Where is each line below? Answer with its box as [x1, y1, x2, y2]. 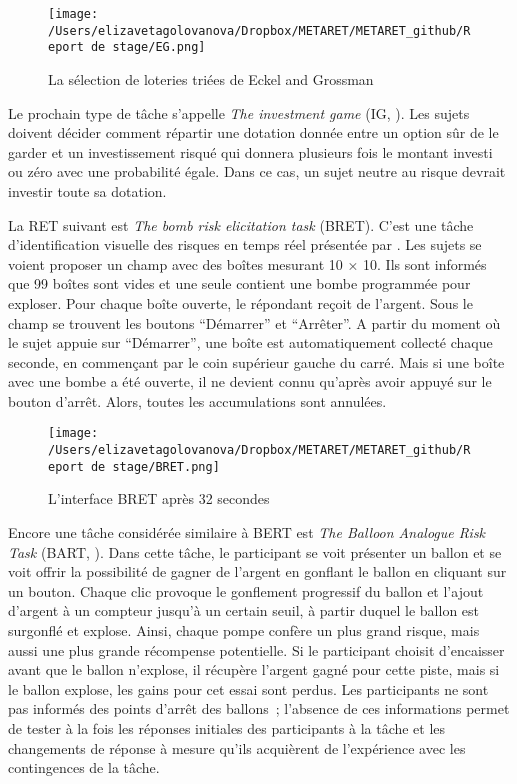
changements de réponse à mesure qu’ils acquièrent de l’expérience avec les [8, 737, 466, 758]
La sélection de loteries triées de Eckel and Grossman [48, 68, 374, 89]
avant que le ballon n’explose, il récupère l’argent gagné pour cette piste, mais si [8, 659, 500, 680]
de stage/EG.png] [90, 40, 206, 55]
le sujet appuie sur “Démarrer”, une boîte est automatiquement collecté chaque [8, 332, 493, 353]
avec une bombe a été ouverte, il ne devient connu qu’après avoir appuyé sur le [8, 371, 492, 392]
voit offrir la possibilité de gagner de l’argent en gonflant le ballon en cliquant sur [8, 561, 507, 582]
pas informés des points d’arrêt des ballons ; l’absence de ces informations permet [8, 698, 510, 719]
